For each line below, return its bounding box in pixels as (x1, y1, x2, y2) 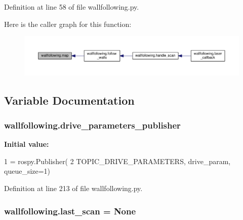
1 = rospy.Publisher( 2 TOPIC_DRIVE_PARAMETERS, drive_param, (4, 155, 231, 166)
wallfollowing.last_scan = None (4, 204, 136, 217)
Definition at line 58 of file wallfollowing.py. (4, 2, 139, 12)
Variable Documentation (4, 92, 135, 108)
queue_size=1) (4, 166, 51, 176)
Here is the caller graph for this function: (4, 18, 132, 29)
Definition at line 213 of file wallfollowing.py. (4, 182, 143, 193)
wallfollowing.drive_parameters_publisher (4, 118, 181, 131)
